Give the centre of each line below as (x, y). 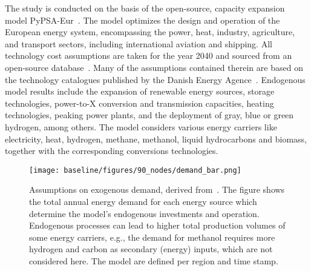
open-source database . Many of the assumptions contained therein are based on (154, 67)
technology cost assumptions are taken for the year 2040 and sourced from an (149, 55)
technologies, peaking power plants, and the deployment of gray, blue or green (149, 115)
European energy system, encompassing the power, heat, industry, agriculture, (150, 32)
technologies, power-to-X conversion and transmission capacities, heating (139, 103)
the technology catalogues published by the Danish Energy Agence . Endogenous (155, 79)
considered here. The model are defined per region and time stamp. (154, 260)
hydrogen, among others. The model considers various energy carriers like (141, 126)
